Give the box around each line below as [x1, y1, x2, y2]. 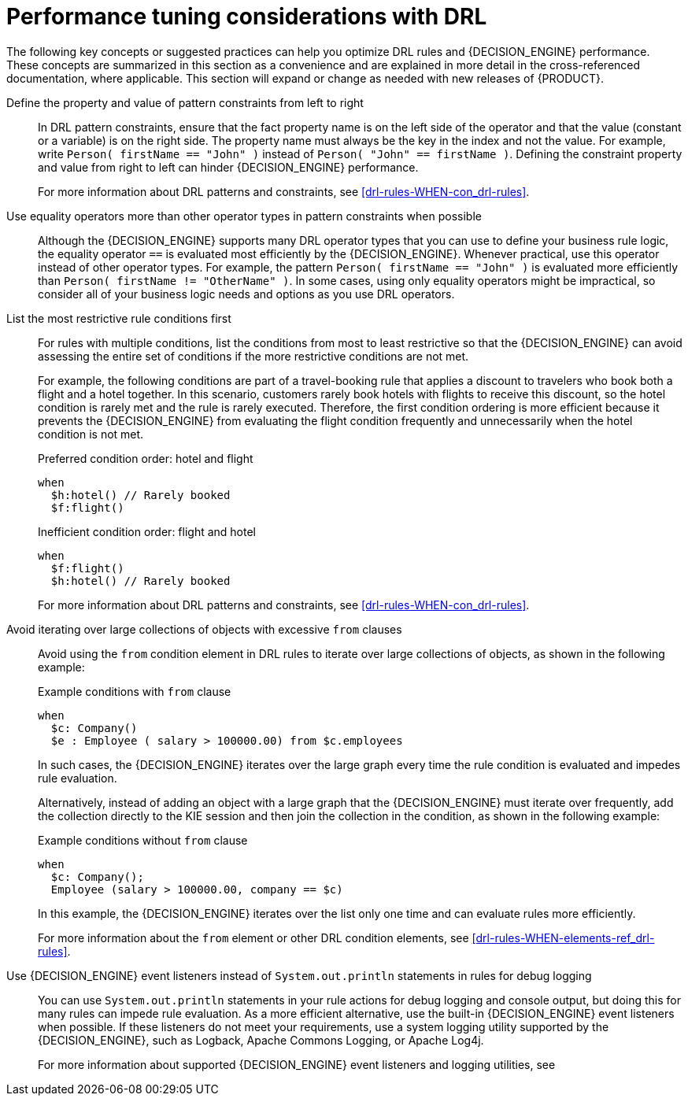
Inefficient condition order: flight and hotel [38, 524, 257, 538]
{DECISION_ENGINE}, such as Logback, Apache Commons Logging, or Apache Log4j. [38, 1033, 484, 1047]
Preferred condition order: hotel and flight [38, 451, 253, 465]
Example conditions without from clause [38, 833, 248, 847]
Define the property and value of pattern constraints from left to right [6, 95, 364, 109]
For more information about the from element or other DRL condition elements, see [38, 930, 469, 945]
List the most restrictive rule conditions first [6, 311, 231, 325]
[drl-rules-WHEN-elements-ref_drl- [472, 930, 655, 945]
